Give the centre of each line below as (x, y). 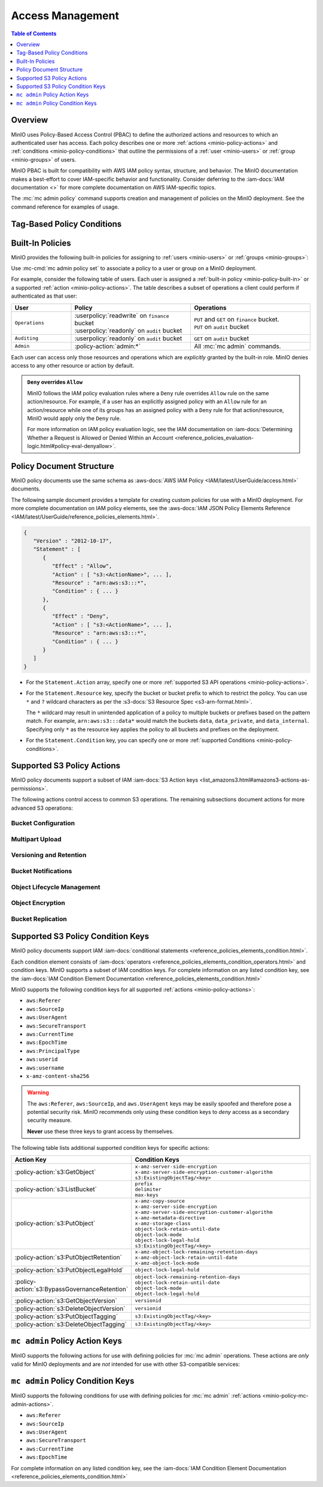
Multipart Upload (36, 839)
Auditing (27, 338)
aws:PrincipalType (53, 1051)
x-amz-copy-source (160, 1201)
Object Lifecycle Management (56, 887)
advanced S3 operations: (42, 808)
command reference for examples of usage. (65, 207)
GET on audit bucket (222, 338)
